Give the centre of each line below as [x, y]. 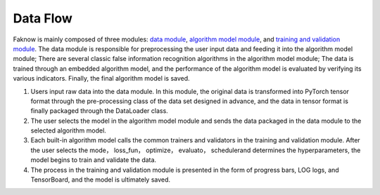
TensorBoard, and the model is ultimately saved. [101, 180]
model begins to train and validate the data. [94, 160]
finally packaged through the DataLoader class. [99, 111]
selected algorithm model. [69, 130]
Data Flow [43, 18]
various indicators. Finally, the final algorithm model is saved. [101, 79]
